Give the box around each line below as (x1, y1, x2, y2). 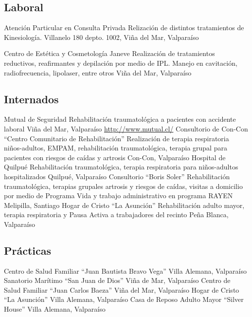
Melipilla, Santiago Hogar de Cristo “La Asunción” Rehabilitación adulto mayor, (4, 200, 245, 210)
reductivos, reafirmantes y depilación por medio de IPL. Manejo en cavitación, (4, 57, 237, 68)
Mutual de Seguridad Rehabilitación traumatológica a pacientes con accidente (4, 114, 236, 124)
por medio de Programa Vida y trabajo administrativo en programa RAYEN (4, 190, 233, 201)
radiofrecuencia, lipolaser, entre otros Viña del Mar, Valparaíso (4, 67, 192, 77)
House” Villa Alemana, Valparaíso (4, 304, 106, 314)
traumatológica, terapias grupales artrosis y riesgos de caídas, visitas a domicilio (4, 181, 243, 191)
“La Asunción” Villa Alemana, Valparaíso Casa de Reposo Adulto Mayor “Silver (4, 294, 244, 304)
